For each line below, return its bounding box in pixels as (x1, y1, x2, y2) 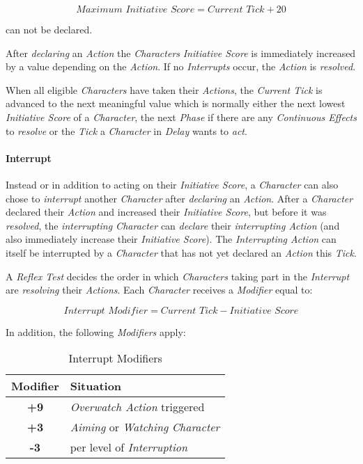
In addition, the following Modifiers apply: (6, 324, 186, 339)
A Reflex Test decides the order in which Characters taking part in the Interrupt (6, 269, 350, 283)
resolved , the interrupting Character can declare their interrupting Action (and (6, 218, 340, 232)
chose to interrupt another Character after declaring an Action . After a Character (6, 191, 353, 205)
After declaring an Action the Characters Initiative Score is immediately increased (6, 45, 356, 60)
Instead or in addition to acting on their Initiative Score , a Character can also (6, 177, 339, 191)
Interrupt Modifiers (68, 350, 162, 367)
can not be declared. (6, 22, 93, 36)
